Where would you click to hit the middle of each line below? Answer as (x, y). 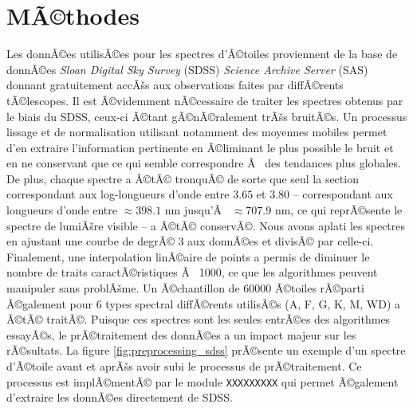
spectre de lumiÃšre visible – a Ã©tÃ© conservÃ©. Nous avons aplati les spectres (206, 225)
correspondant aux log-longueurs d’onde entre (118, 194)
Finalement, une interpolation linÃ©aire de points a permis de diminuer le (188, 256)
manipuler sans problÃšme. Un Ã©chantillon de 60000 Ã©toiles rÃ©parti (185, 288)
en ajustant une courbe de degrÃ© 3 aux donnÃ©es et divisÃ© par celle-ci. (190, 241)
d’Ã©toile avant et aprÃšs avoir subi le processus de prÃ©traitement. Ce (184, 366)
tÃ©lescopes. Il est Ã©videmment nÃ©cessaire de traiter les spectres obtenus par (205, 100)
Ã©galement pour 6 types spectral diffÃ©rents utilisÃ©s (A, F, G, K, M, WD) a (204, 303)
